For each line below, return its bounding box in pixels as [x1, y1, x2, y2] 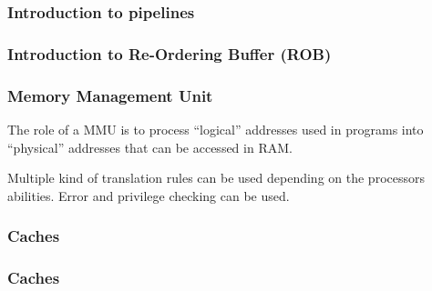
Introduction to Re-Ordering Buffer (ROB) [7, 42, 332, 65]
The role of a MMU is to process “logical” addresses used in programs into [7, 119, 424, 138]
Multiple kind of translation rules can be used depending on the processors [7, 168, 425, 187]
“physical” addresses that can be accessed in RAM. [7, 137, 293, 156]
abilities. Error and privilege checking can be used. [7, 186, 290, 205]
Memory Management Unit [7, 84, 213, 106]
